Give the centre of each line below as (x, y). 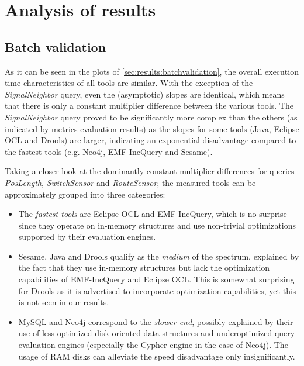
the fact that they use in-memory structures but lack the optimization (144, 267)
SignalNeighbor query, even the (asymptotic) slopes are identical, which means (145, 94)
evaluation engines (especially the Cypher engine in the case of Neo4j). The (153, 345)
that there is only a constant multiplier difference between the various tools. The (149, 106)
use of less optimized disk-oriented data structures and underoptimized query (157, 333)
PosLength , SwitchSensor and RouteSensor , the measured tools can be (130, 182)
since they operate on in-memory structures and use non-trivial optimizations (157, 225)
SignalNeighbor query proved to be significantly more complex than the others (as (151, 117)
